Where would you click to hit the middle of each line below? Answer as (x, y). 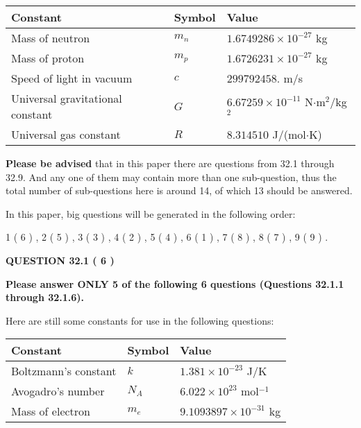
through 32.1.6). (45, 297)
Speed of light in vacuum (72, 78)
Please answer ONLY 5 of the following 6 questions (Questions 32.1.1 (175, 283)
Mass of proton (48, 58)
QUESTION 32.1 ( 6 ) (60, 260)
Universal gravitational (67, 98)
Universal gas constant (66, 134)
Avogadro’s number (58, 391)
